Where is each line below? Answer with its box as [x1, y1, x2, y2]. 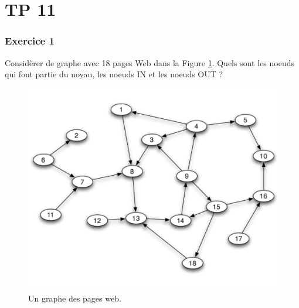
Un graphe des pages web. [28, 292, 121, 304]
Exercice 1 [5, 33, 55, 48]
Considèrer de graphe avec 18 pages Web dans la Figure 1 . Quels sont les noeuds [5, 56, 294, 69]
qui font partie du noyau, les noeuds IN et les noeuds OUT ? [5, 68, 223, 80]
